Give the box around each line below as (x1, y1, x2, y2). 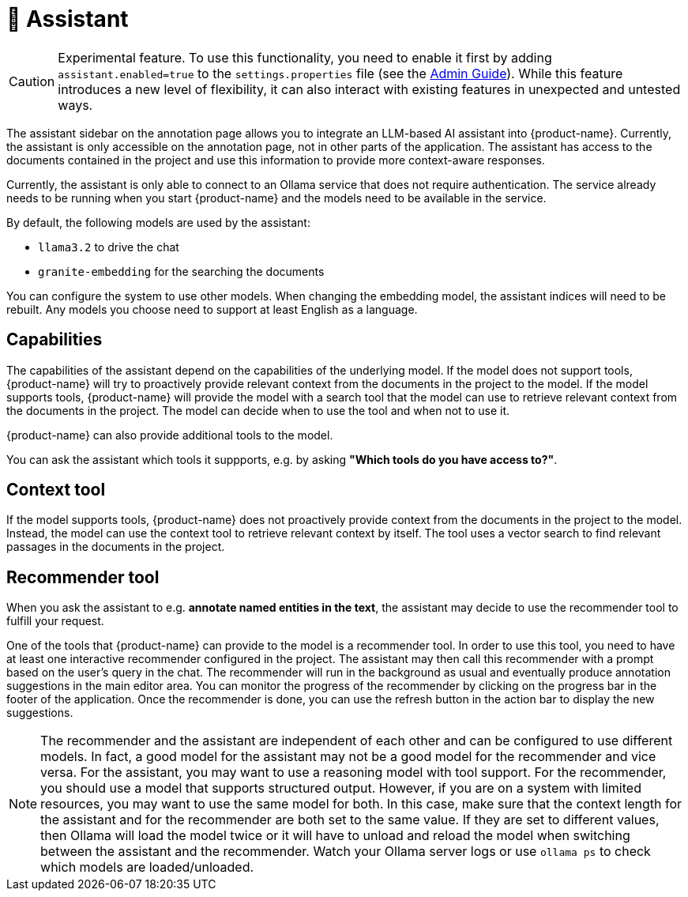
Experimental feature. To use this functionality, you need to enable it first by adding (58, 49, 552, 66)
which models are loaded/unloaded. (40, 859, 254, 876)
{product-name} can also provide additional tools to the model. (6, 428, 333, 442)
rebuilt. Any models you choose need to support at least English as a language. (6, 302, 418, 316)
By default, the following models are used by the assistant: (6, 215, 310, 229)
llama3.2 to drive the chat (38, 239, 179, 254)
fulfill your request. (6, 614, 104, 628)
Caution (9, 73, 55, 89)
